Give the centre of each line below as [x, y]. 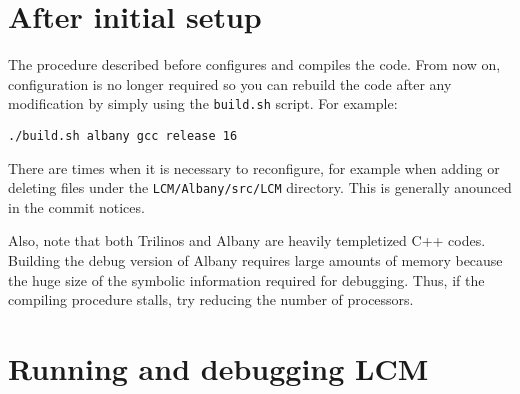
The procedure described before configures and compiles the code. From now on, [254, 64]
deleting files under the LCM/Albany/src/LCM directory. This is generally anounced [260, 187]
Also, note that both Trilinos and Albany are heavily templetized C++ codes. [247, 240]
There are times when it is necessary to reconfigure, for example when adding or [254, 167]
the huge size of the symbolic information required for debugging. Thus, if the [246, 279]
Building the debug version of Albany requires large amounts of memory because [255, 260]
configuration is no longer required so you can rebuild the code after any [230, 83]
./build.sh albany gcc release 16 [123, 135]
